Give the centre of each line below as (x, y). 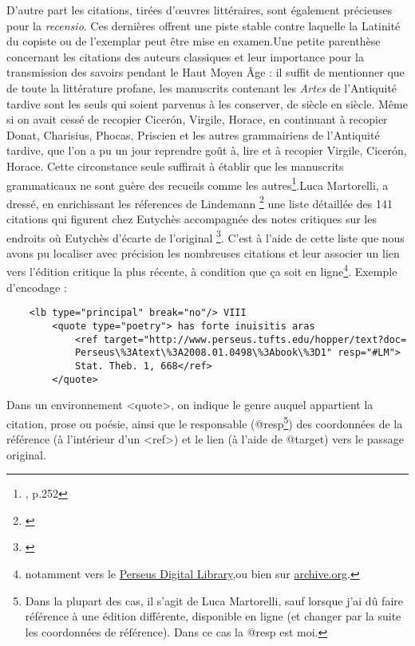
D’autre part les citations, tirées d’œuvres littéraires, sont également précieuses (200, 10)
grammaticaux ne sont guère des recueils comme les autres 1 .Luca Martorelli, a (198, 183)
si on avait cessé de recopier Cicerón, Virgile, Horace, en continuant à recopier (197, 119)
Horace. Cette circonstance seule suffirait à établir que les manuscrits (175, 165)
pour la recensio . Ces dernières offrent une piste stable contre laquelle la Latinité (204, 25)
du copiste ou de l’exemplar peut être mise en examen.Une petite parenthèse (194, 41)
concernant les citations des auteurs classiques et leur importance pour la (185, 56)
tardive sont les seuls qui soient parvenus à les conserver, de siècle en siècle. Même (207, 103)
